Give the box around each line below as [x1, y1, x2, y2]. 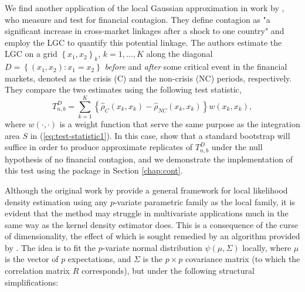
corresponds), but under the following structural [81, 264, 255, 277]
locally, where [242, 241, 292, 253]
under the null [211, 141, 263, 153]
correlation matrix [5, 264, 70, 277]
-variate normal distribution [102, 241, 202, 253]
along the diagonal [146, 47, 213, 60]
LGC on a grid [5, 47, 57, 60]
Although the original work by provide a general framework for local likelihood [5, 184, 288, 196]
